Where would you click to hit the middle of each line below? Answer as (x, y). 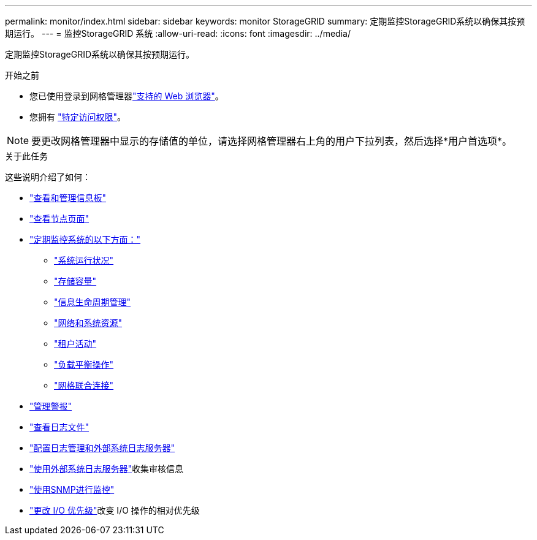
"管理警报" (51, 406)
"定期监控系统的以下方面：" (85, 239)
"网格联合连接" (84, 385)
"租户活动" (75, 344)
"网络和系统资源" (88, 323)
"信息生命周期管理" (93, 302)
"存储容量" (75, 281)
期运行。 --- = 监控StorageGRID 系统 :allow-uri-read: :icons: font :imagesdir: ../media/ (178, 33)
